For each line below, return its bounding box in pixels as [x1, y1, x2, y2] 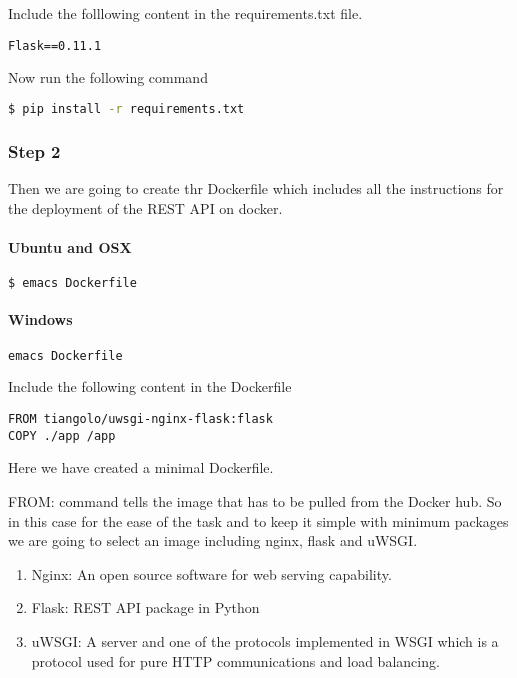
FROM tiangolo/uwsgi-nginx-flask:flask [8, 412, 273, 427]
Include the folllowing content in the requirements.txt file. [8, 3, 363, 23]
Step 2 [8, 138, 61, 163]
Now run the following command [8, 67, 208, 88]
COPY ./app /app [8, 428, 116, 443]
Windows [8, 309, 73, 330]
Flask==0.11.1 [8, 38, 102, 53]
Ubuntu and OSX [8, 236, 132, 257]
